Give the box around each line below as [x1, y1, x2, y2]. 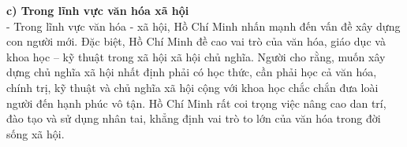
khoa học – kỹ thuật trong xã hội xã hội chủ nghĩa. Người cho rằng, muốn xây [6, 48, 386, 64]
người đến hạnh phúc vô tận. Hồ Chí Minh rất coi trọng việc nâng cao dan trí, [6, 94, 386, 111]
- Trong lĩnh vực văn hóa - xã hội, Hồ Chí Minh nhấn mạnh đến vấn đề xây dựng [6, 17, 401, 34]
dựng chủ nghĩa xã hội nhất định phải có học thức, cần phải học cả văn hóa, [6, 64, 377, 80]
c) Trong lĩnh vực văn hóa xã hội [6, 2, 189, 18]
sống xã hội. [6, 125, 65, 141]
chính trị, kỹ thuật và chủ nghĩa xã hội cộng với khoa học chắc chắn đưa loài [6, 79, 379, 95]
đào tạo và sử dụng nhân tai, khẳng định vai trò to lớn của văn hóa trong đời [6, 110, 381, 127]
